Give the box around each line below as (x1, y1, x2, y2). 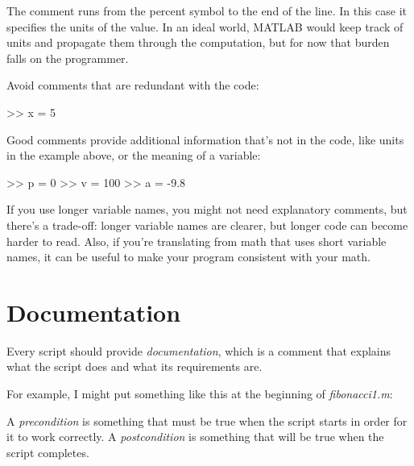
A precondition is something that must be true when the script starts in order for (6, 412, 408, 429)
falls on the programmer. (6, 49, 129, 66)
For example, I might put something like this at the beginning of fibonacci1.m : (6, 385, 393, 402)
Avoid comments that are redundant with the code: (6, 77, 259, 94)
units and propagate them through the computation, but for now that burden (6, 34, 390, 51)
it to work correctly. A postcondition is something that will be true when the (6, 428, 384, 445)
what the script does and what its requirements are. (6, 358, 263, 375)
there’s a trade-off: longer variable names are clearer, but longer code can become (6, 216, 408, 233)
